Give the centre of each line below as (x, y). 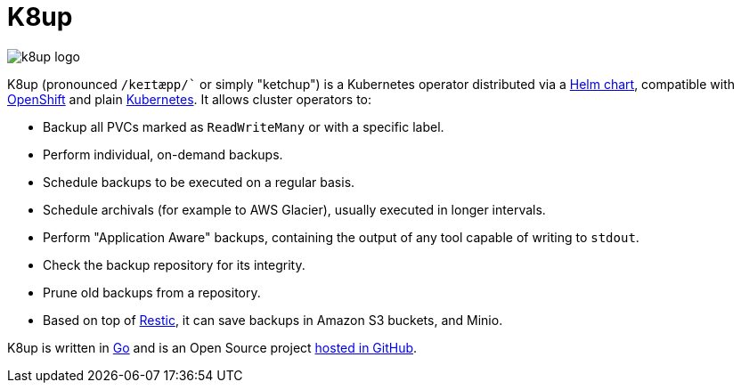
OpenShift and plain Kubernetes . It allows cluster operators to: (190, 99)
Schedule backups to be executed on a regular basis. (199, 182)
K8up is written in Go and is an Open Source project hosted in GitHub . (212, 347)
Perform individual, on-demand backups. (163, 154)
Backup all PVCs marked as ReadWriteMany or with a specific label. (244, 126)
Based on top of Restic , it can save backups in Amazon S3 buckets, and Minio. (273, 320)
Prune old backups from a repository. (152, 292)
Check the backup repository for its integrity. (174, 264)
